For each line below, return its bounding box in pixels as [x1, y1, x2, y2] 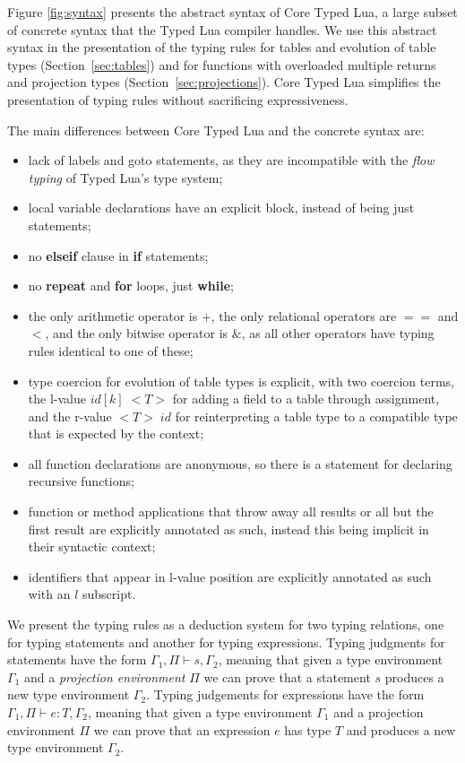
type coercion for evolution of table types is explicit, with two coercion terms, [28, 371, 454, 390]
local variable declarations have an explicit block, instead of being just [28, 198, 415, 217]
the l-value [28, 389, 86, 408]
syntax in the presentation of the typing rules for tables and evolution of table [7, 38, 436, 56]
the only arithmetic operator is [28, 306, 198, 325]
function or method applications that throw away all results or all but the [28, 502, 434, 521]
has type [284, 720, 332, 739]
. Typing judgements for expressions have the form [146, 685, 425, 704]
